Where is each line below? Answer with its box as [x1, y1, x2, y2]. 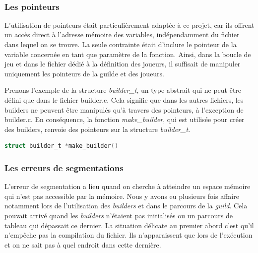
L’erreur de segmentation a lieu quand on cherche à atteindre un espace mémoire [4, 181, 251, 191]
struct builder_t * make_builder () [4, 142, 119, 150]
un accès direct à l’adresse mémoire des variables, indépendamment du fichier [4, 29, 240, 40]
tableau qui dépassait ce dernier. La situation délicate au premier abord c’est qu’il [4, 220, 254, 230]
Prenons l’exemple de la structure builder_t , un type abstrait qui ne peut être [4, 85, 242, 95]
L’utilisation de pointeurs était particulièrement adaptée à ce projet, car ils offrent [4, 19, 255, 30]
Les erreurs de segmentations [4, 161, 124, 174]
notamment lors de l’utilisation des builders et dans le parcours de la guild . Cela [4, 200, 248, 211]
